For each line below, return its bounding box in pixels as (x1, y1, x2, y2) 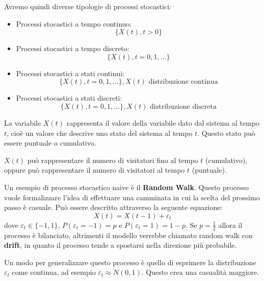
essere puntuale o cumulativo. (4, 137, 96, 148)
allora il (218, 219, 243, 230)
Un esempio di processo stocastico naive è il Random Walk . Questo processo (4, 181, 249, 192)
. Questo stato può (197, 127, 255, 138)
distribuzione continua (148, 78, 218, 86)
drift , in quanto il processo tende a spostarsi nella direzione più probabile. (4, 240, 237, 250)
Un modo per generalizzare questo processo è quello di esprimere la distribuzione (4, 256, 256, 267)
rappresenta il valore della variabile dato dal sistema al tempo (66, 117, 260, 128)
